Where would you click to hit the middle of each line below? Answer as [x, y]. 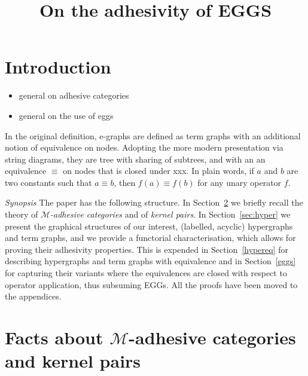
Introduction [58, 67]
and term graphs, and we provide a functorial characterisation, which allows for [150, 238]
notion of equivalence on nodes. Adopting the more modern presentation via [144, 147]
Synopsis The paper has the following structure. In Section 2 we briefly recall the [154, 202]
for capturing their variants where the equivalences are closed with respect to [146, 273]
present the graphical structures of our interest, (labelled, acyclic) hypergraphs [149, 226]
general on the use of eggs [66, 115]
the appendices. [33, 296]
